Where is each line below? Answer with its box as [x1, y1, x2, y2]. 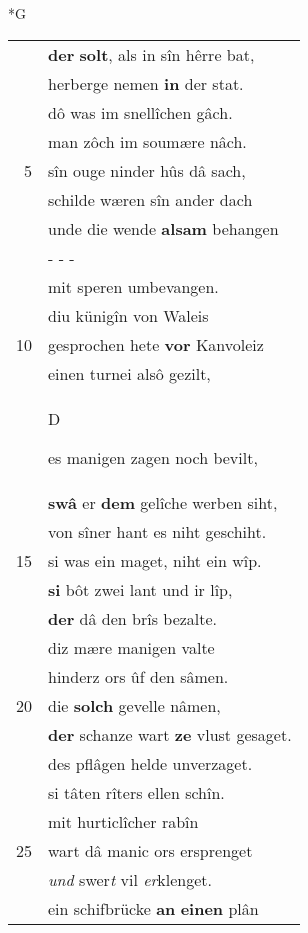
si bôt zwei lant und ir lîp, [48, 577, 233, 601]
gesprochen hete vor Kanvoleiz [48, 332, 264, 356]
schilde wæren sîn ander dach [48, 187, 253, 211]
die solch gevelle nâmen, [48, 693, 221, 717]
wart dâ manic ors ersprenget [48, 838, 253, 862]
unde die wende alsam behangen [48, 216, 279, 240]
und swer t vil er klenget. [48, 867, 213, 891]
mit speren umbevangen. [48, 274, 219, 298]
